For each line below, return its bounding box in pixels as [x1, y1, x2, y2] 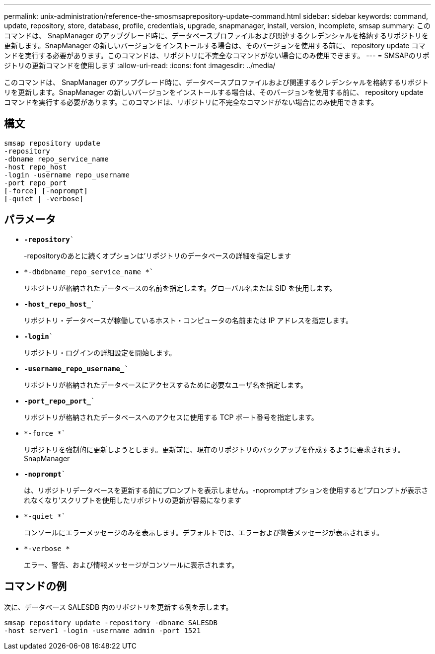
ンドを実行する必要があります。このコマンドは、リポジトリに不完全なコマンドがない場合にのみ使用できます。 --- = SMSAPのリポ [4, 51, 430, 60]
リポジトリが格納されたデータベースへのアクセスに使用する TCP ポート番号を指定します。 [24, 412, 318, 421]
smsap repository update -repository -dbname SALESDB [4, 618, 217, 627]
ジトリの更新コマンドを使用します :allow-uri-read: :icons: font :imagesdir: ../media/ [4, 61, 276, 70]
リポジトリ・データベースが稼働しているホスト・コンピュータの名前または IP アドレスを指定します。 [24, 316, 353, 325]
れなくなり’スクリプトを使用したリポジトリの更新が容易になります [24, 495, 241, 504]
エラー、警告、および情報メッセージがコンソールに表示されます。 [24, 560, 239, 569]
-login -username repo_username [4, 170, 130, 179]
